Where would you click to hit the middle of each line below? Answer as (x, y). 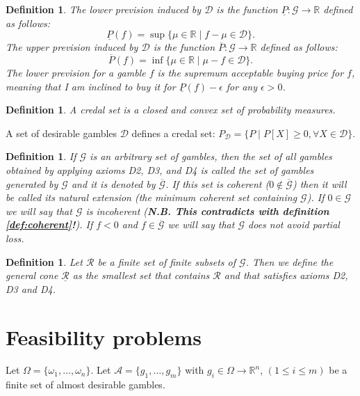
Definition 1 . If (41, 156)
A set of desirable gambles (62, 133)
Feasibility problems (104, 336)
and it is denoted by (113, 183)
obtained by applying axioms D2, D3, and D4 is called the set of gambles (160, 169)
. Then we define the (289, 261)
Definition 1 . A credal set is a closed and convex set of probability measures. (171, 110)
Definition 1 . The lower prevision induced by (104, 9)
